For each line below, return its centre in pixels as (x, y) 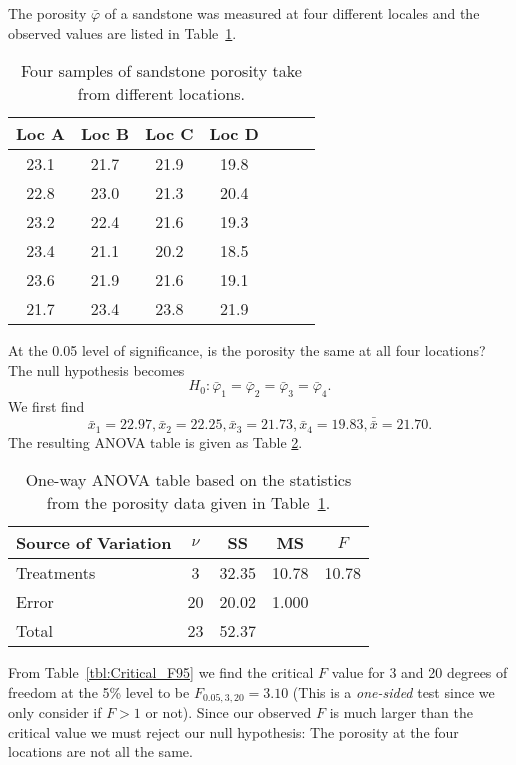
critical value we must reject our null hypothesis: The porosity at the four (233, 731)
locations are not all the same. (100, 751)
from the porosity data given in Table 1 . (188, 503)
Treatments (56, 573)
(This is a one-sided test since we (393, 691)
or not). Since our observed (228, 712)
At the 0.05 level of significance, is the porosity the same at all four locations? (247, 350)
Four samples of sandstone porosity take (161, 71)
